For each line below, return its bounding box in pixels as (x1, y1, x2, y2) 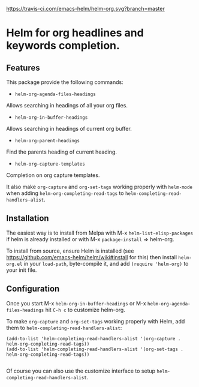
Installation (6, 213, 49, 224)
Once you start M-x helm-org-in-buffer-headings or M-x (6, 299, 146, 307)
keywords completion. (6, 39, 120, 53)
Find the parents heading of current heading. (6, 148, 117, 155)
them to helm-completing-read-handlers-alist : (6, 324, 122, 331)
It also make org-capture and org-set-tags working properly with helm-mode (6, 183, 193, 190)
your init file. (6, 266, 37, 274)
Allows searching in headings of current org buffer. (6, 125, 132, 132)
